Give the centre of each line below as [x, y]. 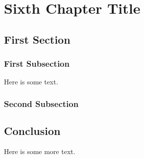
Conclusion [32, 131]
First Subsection [37, 64]
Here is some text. [31, 82]
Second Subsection [41, 103]
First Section [37, 39]
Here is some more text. [40, 151]
